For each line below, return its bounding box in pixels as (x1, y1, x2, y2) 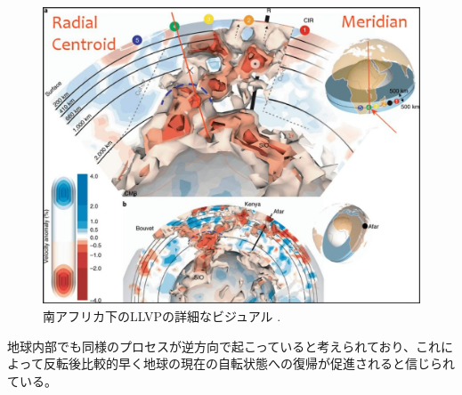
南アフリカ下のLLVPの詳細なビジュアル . (43, 306, 281, 325)
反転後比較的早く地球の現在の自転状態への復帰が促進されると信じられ (43, 354, 455, 373)
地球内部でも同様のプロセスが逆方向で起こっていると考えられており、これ (7, 336, 441, 355)
